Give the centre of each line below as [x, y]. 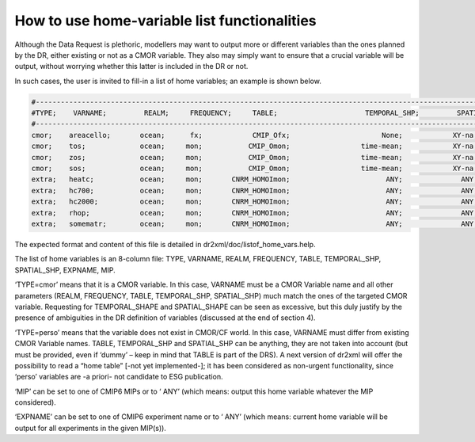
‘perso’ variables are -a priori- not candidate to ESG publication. [119, 377]
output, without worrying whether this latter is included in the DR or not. [131, 67]
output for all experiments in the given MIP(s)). [90, 428]
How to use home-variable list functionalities [165, 21]
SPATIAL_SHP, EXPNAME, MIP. [65, 270]
